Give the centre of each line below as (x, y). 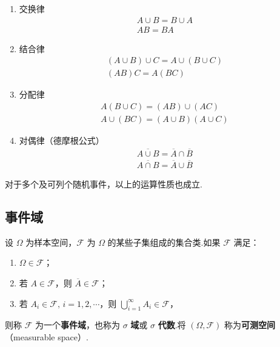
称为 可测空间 (250, 325)
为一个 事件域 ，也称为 (77, 325)
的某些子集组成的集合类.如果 (164, 242)
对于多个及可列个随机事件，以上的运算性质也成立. (104, 184)
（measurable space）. (47, 337)
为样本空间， (51, 242)
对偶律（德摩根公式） (62, 140)
